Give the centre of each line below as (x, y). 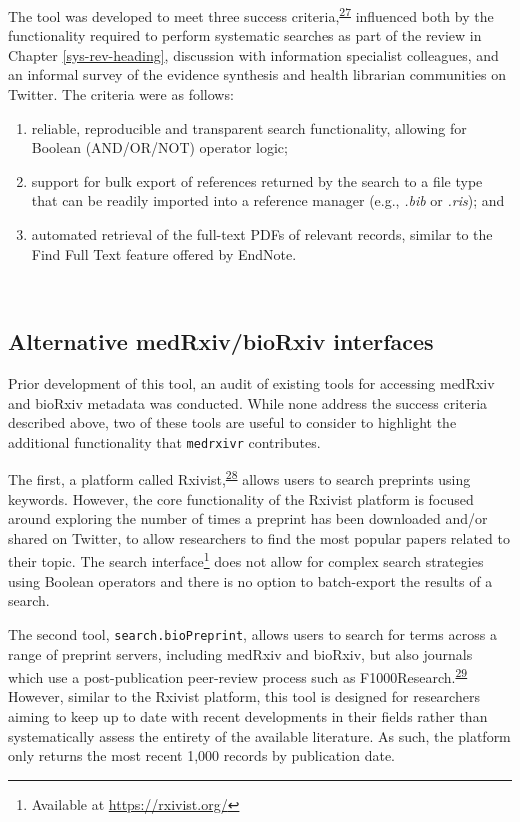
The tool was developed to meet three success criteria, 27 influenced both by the (251, 14)
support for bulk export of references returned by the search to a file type (257, 180)
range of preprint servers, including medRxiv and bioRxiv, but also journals (240, 653)
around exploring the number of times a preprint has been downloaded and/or (248, 518)
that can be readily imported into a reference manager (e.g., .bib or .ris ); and (268, 200)
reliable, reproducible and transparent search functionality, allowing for (249, 127)
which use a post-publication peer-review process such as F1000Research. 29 (238, 675)
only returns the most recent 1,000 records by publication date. (201, 755)
